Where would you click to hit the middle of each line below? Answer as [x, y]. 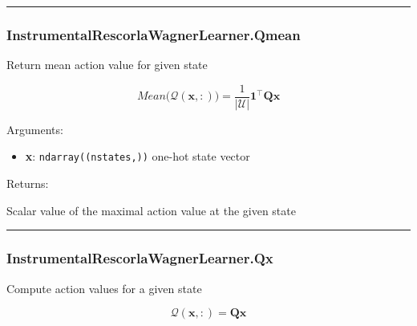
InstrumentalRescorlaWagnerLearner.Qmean [154, 34]
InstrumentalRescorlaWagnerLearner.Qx [140, 258]
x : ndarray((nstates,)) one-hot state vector [138, 156]
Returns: [28, 183]
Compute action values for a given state [104, 288]
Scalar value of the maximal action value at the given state [151, 210]
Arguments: [35, 129]
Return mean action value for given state [107, 65]
